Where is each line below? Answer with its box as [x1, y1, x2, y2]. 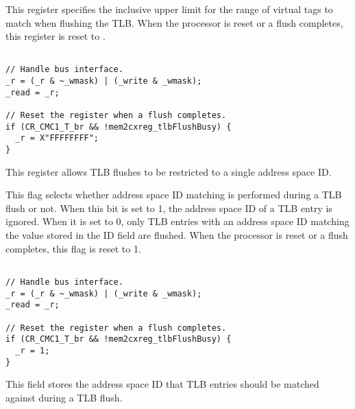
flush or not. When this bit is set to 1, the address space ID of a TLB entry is [5, 200, 332, 215]
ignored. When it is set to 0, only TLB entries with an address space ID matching [5, 214, 350, 229]
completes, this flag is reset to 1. [5, 241, 141, 255]
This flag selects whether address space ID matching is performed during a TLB [5, 187, 342, 202]
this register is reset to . [5, 29, 106, 43]
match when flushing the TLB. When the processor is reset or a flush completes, [5, 15, 343, 30]
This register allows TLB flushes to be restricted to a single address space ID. [5, 164, 332, 178]
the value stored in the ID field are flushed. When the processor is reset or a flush [5, 228, 348, 242]
